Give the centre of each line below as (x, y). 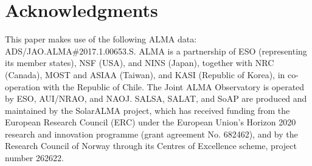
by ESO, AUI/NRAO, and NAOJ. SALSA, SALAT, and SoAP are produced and (156, 98)
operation (23, 86)
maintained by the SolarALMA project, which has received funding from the (147, 110)
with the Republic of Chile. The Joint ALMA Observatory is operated (174, 86)
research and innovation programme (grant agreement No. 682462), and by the (151, 134)
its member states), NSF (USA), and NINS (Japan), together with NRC (140, 63)
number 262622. (34, 158)
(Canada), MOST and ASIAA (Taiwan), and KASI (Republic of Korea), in (145, 74)
